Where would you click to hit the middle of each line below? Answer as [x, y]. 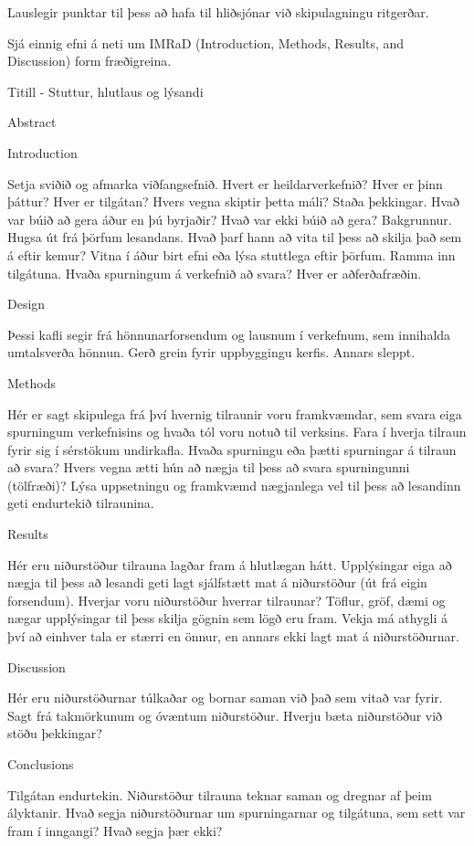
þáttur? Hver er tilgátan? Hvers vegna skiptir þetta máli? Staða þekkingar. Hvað [234, 201]
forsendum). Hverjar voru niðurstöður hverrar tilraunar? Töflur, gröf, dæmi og [226, 600]
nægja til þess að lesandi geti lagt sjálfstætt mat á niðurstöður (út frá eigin [217, 582]
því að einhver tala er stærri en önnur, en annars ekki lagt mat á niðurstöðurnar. [233, 636]
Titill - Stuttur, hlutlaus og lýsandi [105, 91]
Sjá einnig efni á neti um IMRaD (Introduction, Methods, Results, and [206, 42]
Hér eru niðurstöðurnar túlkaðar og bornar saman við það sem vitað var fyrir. [225, 698]
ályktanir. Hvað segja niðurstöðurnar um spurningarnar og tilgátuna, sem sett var [237, 813]
